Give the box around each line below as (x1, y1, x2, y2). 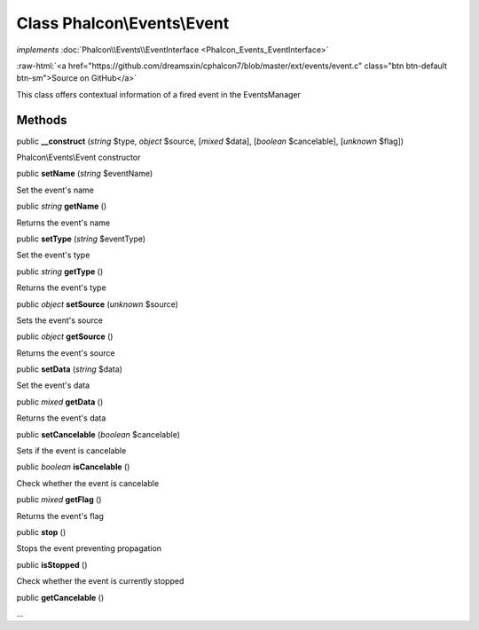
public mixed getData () (16, 396, 104, 407)
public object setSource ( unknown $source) (16, 298, 179, 310)
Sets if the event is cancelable (16, 445, 127, 456)
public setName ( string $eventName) (16, 169, 153, 179)
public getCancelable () (16, 592, 105, 602)
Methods (16, 112, 67, 128)
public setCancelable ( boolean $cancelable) (16, 429, 181, 439)
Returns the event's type (16, 282, 106, 293)
